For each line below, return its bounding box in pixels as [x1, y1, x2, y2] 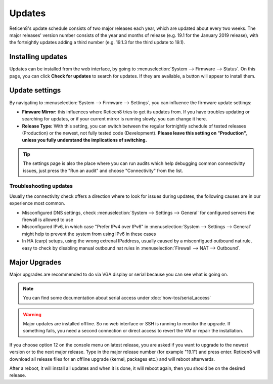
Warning [23, 311, 41, 317]
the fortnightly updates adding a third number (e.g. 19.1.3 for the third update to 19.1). [9, 39, 186, 46]
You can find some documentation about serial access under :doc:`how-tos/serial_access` [23, 295, 211, 301]
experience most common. [9, 200, 65, 206]
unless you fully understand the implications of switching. [22, 137, 147, 143]
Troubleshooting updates [9, 183, 73, 190]
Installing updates [9, 53, 68, 61]
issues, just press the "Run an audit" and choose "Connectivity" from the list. [23, 167, 184, 174]
